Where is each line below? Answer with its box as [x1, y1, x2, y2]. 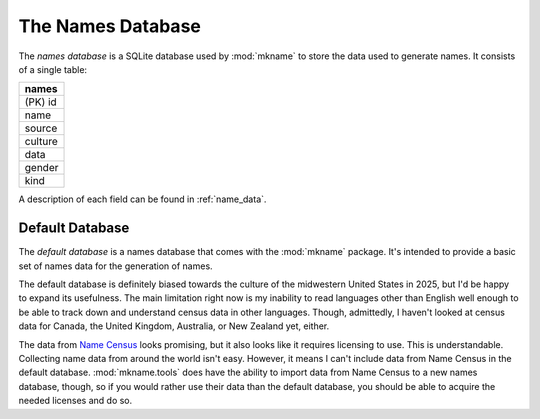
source [24, 121, 58, 135]
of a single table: [18, 63, 88, 75]
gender [24, 161, 59, 175]
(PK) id [24, 95, 57, 109]
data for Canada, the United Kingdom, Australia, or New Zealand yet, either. [18, 320, 330, 332]
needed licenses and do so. [18, 395, 133, 407]
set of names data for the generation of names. [18, 260, 214, 272]
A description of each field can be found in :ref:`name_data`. [18, 193, 267, 205]
